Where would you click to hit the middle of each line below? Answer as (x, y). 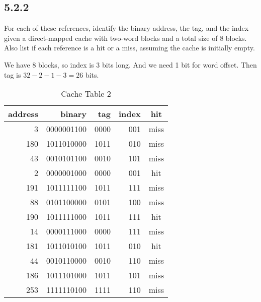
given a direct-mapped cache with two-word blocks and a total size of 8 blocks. (125, 38)
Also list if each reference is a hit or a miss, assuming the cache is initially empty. (129, 48)
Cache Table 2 (86, 94)
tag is (13, 74)
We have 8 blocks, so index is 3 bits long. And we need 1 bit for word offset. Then (130, 64)
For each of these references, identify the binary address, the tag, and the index (126, 28)
